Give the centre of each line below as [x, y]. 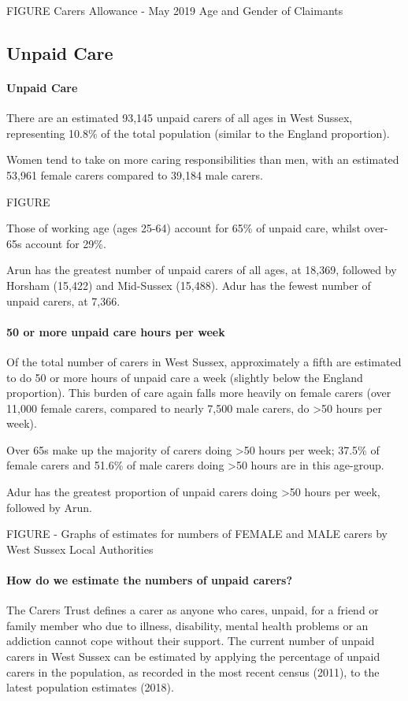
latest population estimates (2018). [90, 687]
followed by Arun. [49, 507]
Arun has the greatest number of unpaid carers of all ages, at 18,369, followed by [202, 270]
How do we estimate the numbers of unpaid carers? [150, 580]
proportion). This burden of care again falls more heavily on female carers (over [199, 393]
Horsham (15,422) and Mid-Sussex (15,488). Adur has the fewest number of [189, 285]
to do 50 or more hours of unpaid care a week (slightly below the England [185, 377]
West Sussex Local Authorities [80, 549]
